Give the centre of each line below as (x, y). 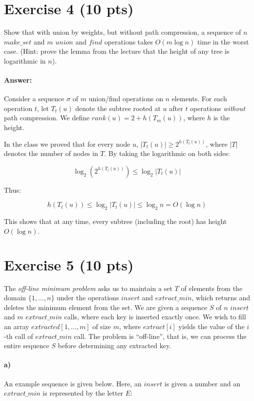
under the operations (88, 298)
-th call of (19, 336)
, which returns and (221, 298)
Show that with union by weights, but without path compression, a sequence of (123, 32)
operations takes (129, 41)
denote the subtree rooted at (118, 108)
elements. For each (199, 99)
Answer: (18, 80)
